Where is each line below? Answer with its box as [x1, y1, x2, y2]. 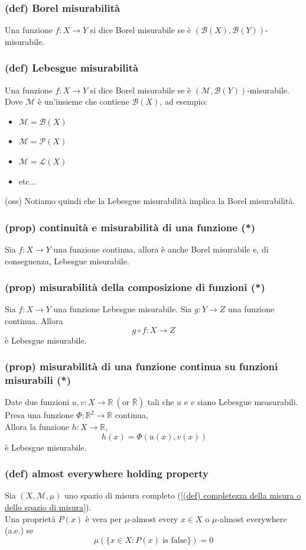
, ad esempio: [159, 95, 207, 108]
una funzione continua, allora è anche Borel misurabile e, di [53, 243, 269, 255]
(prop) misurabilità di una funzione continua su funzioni [5, 359, 278, 374]
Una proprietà [5, 512, 56, 525]
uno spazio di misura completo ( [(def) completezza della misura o [64, 489, 301, 502]
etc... [18, 174, 37, 187]
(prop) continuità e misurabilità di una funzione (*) [5, 219, 256, 234]
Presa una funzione [5, 409, 74, 421]
